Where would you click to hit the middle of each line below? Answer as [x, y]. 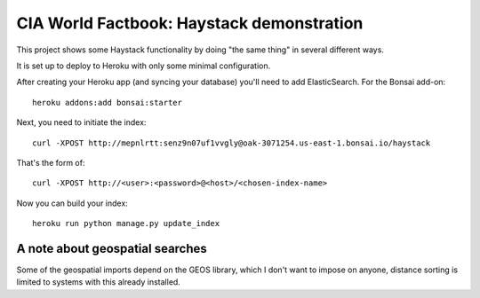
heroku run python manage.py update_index [126, 223]
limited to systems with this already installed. [99, 282]
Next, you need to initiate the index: [81, 122]
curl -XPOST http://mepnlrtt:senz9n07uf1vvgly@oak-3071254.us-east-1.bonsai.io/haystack [232, 143]
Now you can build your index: [72, 203]
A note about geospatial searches [112, 248]
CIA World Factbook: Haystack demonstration [190, 23]
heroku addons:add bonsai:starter [107, 102]
